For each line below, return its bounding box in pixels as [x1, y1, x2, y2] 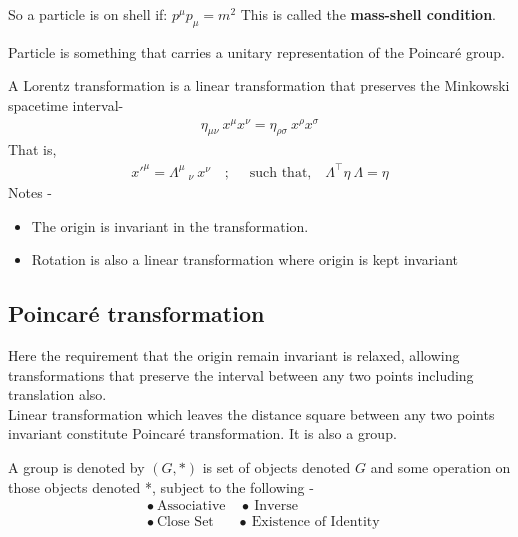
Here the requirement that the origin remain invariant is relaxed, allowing [8, 345, 460, 366]
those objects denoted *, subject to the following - [8, 476, 314, 497]
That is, [8, 139, 57, 160]
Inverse [254, 499, 298, 514]
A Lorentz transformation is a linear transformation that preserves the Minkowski [8, 75, 510, 96]
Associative [156, 499, 226, 514]
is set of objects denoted [202, 457, 351, 478]
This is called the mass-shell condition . [240, 4, 497, 24]
